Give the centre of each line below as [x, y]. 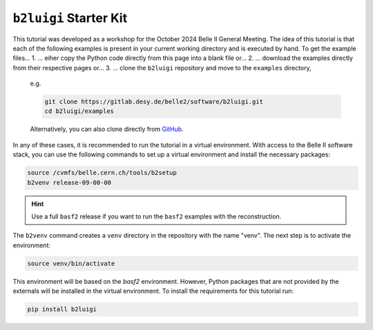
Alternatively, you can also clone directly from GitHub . [107, 129]
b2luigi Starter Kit [70, 18]
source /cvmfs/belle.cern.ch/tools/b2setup [102, 173]
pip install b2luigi [62, 309]
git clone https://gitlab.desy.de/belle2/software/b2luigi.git [154, 102]
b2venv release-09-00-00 [69, 182]
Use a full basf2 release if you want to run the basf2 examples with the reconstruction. [156, 216]
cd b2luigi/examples [79, 111]
